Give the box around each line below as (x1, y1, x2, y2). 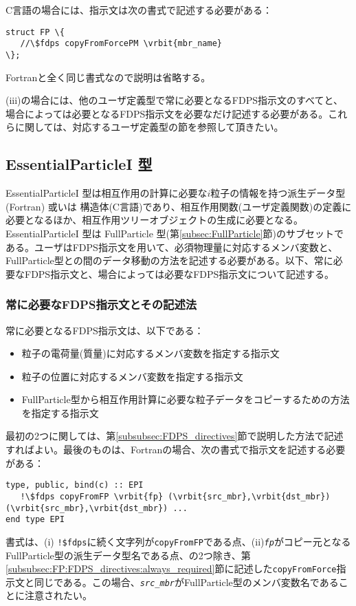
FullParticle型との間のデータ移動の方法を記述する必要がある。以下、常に (5, 253, 333, 268)
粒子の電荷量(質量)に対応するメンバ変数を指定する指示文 (21, 346, 280, 360)
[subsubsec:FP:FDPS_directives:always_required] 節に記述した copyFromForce (5, 561, 337, 576)
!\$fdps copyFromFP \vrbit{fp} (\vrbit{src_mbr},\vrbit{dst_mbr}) (20, 491, 331, 501)
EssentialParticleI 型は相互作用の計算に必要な (5, 186, 208, 200)
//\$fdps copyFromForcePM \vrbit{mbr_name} (20, 39, 222, 49)
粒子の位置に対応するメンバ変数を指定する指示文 (21, 369, 243, 383)
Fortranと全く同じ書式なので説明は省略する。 (5, 69, 211, 84)
